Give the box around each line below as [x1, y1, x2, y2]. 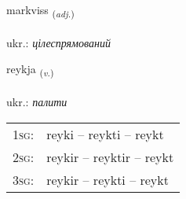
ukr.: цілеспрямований [6, 34, 111, 50]
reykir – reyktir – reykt [46, 147, 174, 166]
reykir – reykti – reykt [46, 170, 169, 189]
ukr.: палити [6, 94, 67, 110]
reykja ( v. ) [6, 61, 54, 79]
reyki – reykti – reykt [46, 124, 164, 143]
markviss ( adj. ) [6, 2, 75, 20]
